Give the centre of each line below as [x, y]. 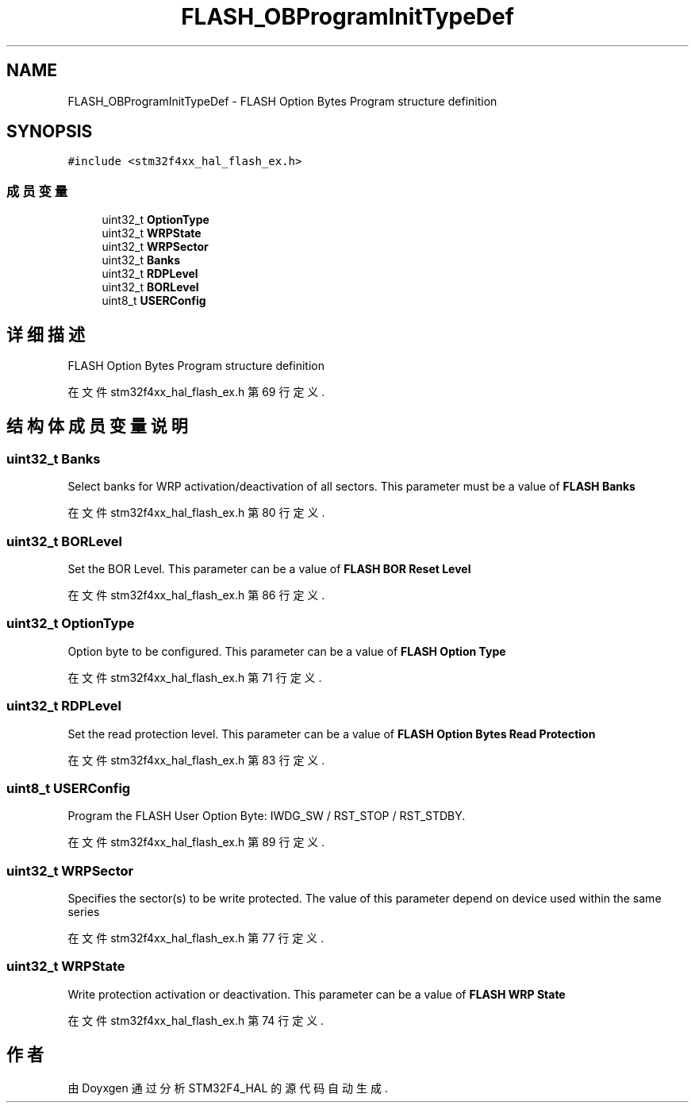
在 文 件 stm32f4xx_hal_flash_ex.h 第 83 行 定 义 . [196, 760]
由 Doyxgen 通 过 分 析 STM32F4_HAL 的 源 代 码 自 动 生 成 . [228, 1088]
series [84, 912]
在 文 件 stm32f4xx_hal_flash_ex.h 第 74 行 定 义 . [196, 1020]
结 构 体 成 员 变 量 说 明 [97, 426]
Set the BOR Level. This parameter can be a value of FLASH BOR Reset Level [269, 569]
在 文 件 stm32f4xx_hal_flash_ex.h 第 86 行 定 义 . [196, 595]
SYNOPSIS [50, 132]
